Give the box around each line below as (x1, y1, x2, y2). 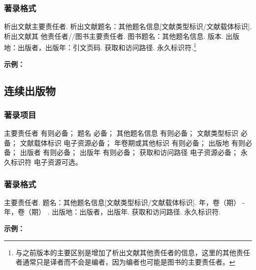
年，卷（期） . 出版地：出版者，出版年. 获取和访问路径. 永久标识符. (4, 207, 221, 217)
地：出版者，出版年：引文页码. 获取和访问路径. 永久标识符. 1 (4, 41, 196, 53)
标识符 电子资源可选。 (10, 157, 82, 167)
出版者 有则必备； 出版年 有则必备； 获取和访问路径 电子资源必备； (20, 147, 238, 157)
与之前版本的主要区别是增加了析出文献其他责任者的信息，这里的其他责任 (15, 247, 250, 257)
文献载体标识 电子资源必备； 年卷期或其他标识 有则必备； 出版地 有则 (20, 137, 245, 148)
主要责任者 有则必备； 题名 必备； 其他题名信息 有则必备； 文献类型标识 (4, 128, 238, 138)
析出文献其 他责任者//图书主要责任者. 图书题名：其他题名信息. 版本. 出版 (4, 30, 240, 41)
